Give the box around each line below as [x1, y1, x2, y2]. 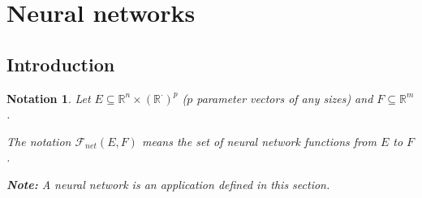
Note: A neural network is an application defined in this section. [6, 175, 330, 192]
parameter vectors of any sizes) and [196, 89, 373, 106]
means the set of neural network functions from [141, 132, 377, 149]
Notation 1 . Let [6, 89, 91, 106]
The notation [6, 132, 71, 149]
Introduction [6, 51, 115, 76]
